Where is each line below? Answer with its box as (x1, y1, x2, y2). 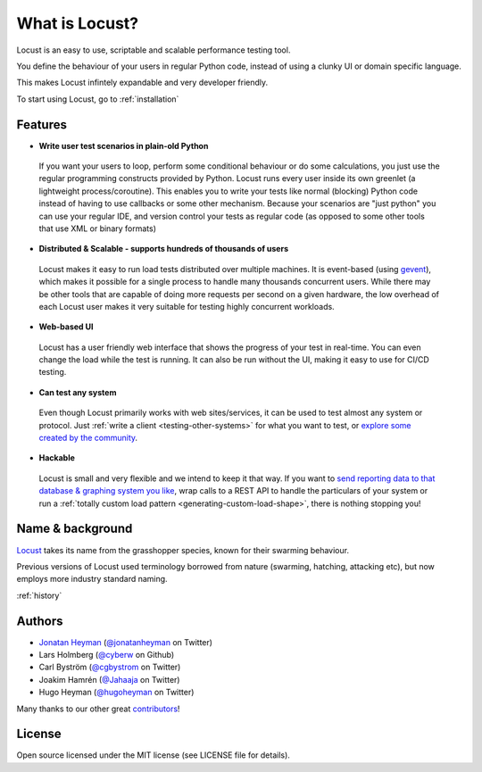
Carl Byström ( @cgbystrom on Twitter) (38, 661, 181, 673)
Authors (16, 613, 63, 628)
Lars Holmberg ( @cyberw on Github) (38, 649, 175, 660)
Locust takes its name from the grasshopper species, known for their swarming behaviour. (16, 544, 350, 555)
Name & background (16, 521, 133, 536)
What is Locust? (16, 13, 139, 33)
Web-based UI (38, 321, 94, 332)
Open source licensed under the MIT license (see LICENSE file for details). (16, 750, 290, 760)
